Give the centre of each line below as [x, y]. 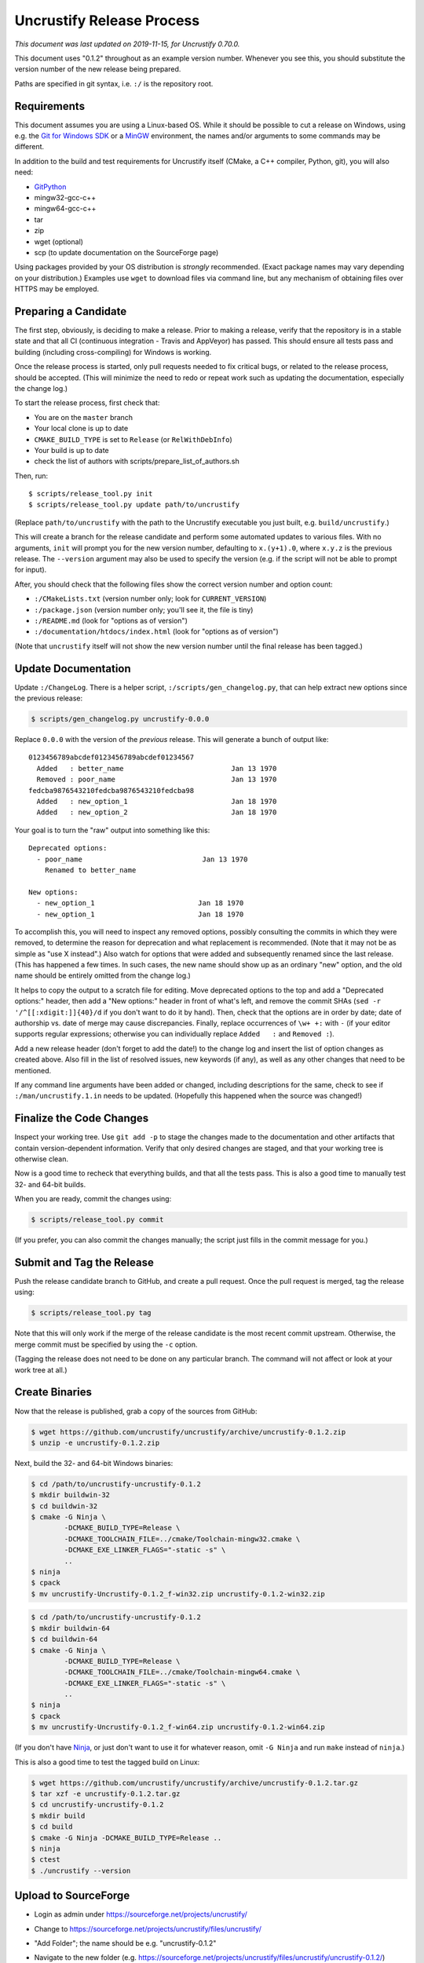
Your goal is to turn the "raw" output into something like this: [112, 830]
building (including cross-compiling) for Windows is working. [113, 352]
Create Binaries [53, 1393]
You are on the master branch [84, 417]
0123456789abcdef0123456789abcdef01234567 [111, 757]
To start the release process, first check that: [87, 403]
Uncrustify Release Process [107, 20]
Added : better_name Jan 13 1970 [157, 768]
